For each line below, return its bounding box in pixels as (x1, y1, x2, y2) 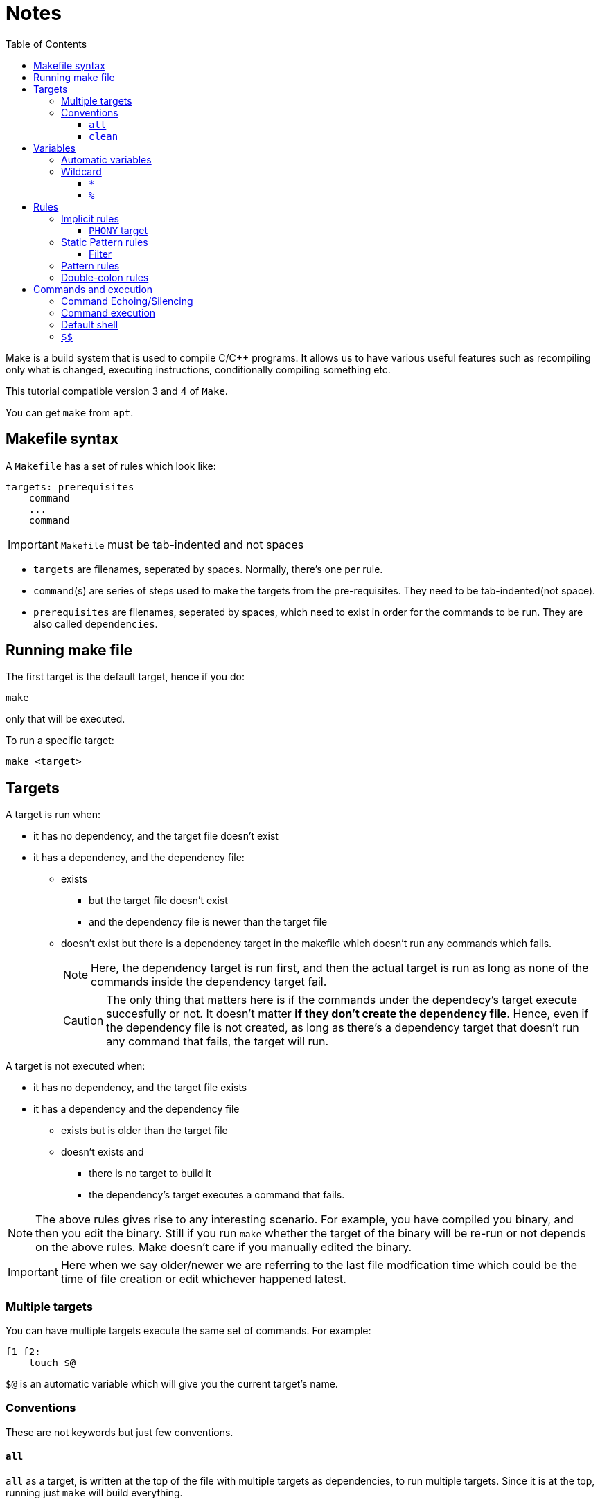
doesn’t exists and (61, 1146, 144, 1158)
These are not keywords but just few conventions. (6, 1426, 233, 1438)
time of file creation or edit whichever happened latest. (60, 1272, 346, 1286)
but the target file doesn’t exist (89, 894, 228, 907)
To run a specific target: (6, 734, 114, 747)
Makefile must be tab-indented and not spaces (60, 537, 304, 551)
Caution (63, 1014, 104, 1028)
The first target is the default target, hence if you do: (6, 671, 245, 683)
